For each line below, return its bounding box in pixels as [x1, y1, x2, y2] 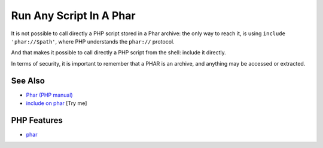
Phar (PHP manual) [26, 91, 73, 98]
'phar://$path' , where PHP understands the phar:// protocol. [11, 38, 175, 45]
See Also [11, 75, 45, 86]
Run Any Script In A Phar [11, 9, 136, 22]
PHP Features [11, 115, 63, 125]
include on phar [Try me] [26, 100, 87, 107]
